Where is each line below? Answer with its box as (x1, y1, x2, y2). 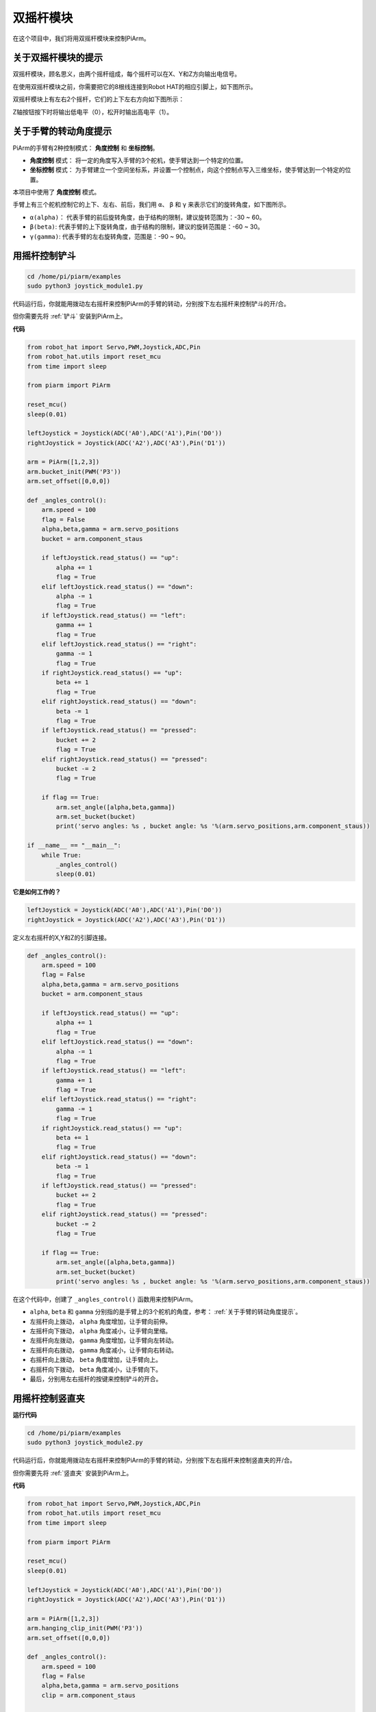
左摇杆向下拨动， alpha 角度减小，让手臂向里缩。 (29, 1327, 172, 1335)
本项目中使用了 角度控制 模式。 (12, 188, 101, 197)
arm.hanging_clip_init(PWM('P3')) (27, 1624, 143, 1633)
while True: (41, 851, 82, 859)
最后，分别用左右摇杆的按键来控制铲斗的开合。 (29, 1375, 162, 1383)
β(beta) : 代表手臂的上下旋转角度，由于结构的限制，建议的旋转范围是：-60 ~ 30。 (29, 223, 264, 231)
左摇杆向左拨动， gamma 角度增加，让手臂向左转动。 (29, 1336, 178, 1345)
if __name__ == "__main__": (27, 842, 121, 849)
